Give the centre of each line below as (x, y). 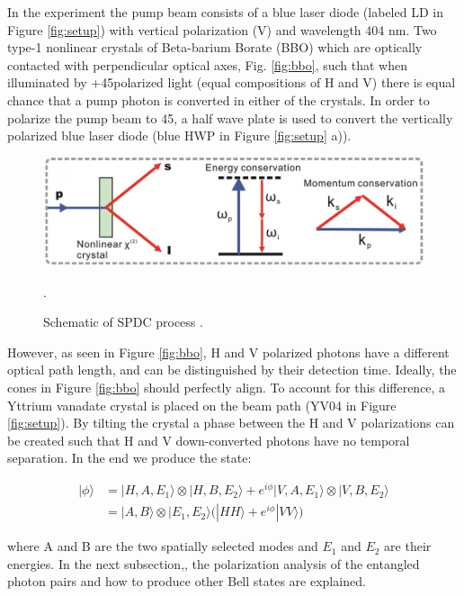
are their (408, 546)
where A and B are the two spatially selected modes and (163, 546)
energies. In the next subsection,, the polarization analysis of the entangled (214, 563)
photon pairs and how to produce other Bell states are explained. (187, 581)
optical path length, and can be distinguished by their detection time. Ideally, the (232, 370)
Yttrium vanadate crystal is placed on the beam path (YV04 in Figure (202, 405)
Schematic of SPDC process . (123, 322)
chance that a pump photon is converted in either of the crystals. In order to (219, 99)
